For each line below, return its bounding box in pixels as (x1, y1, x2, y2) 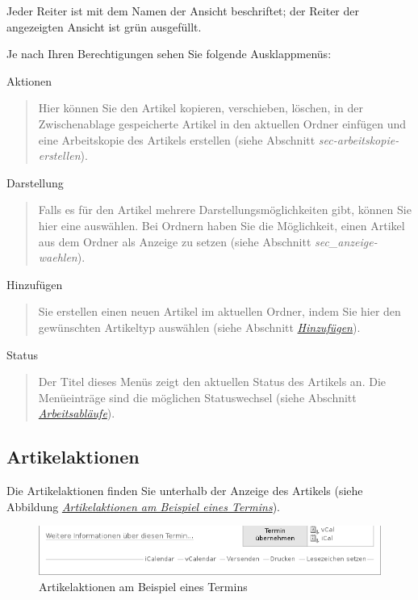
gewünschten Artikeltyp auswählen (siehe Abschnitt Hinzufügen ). (38, 318, 361, 335)
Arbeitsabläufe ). (38, 405, 115, 422)
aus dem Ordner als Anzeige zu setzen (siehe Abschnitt (38, 233, 311, 250)
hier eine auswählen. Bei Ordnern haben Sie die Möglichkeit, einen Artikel (38, 216, 405, 233)
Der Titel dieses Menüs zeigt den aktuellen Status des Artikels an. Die (38, 373, 387, 390)
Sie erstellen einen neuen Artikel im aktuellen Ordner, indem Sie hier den (38, 303, 401, 320)
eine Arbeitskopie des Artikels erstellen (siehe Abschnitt (38, 131, 316, 148)
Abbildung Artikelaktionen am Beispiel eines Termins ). (6, 497, 280, 514)
